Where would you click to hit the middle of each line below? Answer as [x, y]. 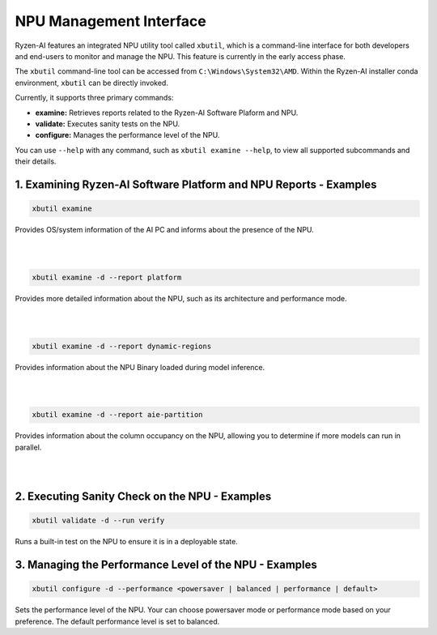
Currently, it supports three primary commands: [94, 98]
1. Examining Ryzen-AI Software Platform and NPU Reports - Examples [196, 184]
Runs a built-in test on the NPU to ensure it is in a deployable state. [126, 542]
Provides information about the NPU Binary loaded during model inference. [140, 367]
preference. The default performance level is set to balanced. [117, 621]
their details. [36, 161]
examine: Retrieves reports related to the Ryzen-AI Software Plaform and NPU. [167, 113]
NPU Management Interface [110, 21]
